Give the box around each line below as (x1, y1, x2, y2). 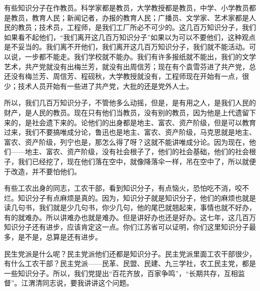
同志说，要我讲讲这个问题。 (42, 278, 133, 288)
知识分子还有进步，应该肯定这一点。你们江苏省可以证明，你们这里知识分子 (4, 222, 249, 232)
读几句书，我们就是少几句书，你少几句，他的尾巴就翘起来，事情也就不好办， (4, 202, 256, 213)
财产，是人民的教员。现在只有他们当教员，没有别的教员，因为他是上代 (4, 107, 235, 117)
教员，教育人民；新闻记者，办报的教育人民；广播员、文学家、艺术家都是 (10, 12, 249, 22)
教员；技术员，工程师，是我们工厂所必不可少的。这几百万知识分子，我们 (17, 22, 256, 32)
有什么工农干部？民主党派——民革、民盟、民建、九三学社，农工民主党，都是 (4, 258, 256, 269)
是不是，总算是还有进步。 (17, 232, 102, 242)
